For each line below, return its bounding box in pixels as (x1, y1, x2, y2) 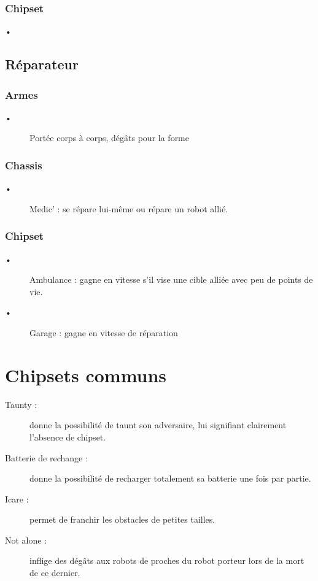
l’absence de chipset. (29, 430, 106, 443)
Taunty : (5, 398, 37, 410)
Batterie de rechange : (5, 451, 88, 464)
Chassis (5, 157, 42, 172)
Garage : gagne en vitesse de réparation (29, 326, 178, 339)
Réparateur (5, 55, 79, 74)
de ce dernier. (29, 566, 80, 579)
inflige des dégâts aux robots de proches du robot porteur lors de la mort (29, 554, 304, 567)
